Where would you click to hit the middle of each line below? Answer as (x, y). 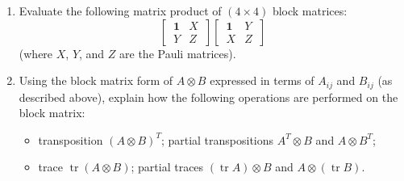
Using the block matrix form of (96, 80)
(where (36, 53)
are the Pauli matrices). (178, 53)
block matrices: (310, 11)
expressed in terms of (262, 80)
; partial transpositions (217, 139)
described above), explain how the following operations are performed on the (208, 97)
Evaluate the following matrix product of (120, 11)
